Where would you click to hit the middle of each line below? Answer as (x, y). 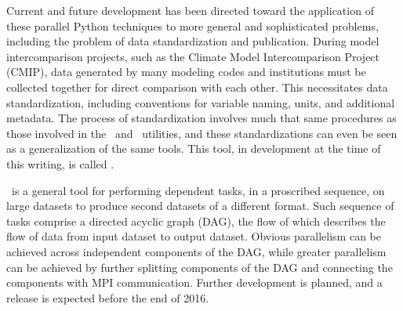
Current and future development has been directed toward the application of (190, 10)
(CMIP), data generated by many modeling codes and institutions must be (186, 72)
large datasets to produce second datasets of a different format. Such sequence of (200, 206)
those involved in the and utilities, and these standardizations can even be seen (202, 133)
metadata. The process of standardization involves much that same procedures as (201, 118)
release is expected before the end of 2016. (108, 297)
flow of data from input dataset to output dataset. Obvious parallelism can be (194, 236)
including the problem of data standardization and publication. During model (193, 41)
